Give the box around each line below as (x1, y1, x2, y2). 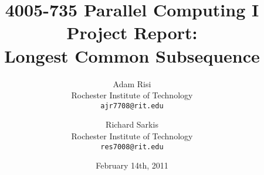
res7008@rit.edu (100, 142, 164, 151)
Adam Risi (113, 77, 151, 90)
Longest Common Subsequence (4, 43, 260, 67)
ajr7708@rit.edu (100, 101, 164, 110)
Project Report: (66, 20, 198, 44)
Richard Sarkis (106, 118, 158, 131)
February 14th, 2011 (96, 159, 168, 171)
